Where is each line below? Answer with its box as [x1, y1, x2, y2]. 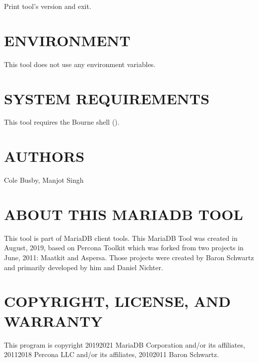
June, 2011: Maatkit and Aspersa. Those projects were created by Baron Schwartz [4, 252, 254, 263]
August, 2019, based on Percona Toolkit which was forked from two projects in [4, 242, 244, 253]
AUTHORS [4, 146, 85, 166]
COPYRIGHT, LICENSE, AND [4, 291, 231, 311]
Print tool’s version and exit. [4, 1, 91, 11]
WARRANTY [4, 310, 103, 331]
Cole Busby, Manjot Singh [4, 175, 84, 185]
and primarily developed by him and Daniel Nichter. [4, 262, 163, 272]
